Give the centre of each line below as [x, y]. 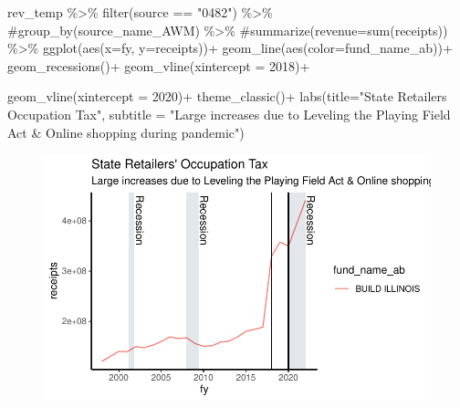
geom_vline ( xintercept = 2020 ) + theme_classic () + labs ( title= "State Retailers [227, 96]
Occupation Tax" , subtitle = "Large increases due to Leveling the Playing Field [229, 114]
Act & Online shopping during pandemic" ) [126, 132]
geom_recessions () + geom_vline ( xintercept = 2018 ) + [159, 65]
